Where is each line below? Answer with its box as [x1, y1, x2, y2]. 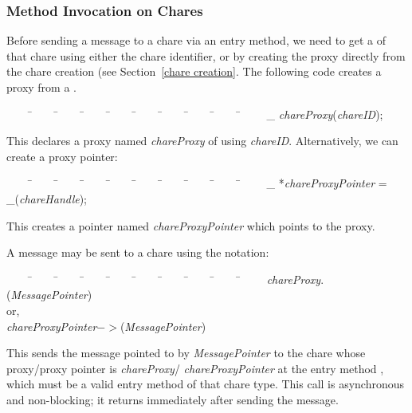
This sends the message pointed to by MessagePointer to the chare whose [6, 344, 366, 361]
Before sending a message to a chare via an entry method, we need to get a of [6, 32, 386, 49]
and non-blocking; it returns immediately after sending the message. [6, 391, 339, 407]
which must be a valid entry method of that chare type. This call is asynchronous [6, 376, 405, 392]
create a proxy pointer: [6, 147, 118, 164]
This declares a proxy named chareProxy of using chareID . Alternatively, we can [6, 132, 398, 149]
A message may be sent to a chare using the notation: [6, 244, 269, 261]
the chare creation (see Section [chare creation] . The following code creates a [6, 63, 382, 80]
